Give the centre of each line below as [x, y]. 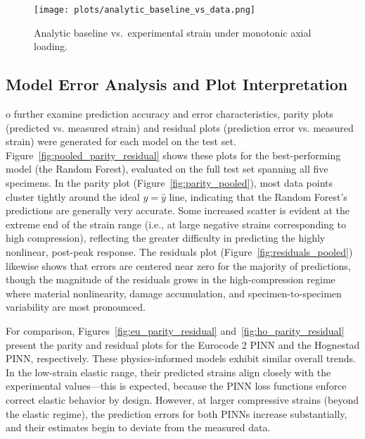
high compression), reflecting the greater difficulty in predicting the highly [166, 238]
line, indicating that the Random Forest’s [258, 196]
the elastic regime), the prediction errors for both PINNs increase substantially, [177, 413]
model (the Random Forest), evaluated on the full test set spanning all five [167, 169]
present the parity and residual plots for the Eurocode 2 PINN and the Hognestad [183, 344]
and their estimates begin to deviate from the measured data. [138, 427]
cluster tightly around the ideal [73, 196]
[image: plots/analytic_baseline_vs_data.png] [145, 10]
